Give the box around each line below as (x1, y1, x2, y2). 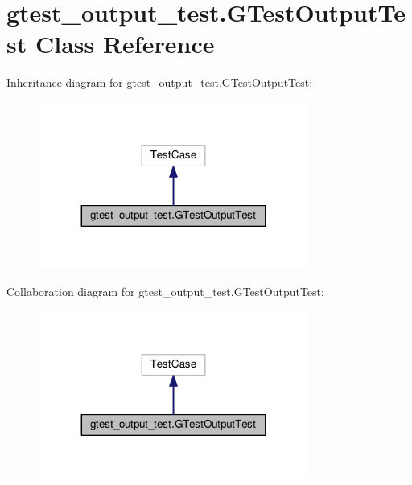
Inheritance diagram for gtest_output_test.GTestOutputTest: (6, 74, 313, 91)
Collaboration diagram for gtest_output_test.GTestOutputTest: (6, 283, 324, 300)
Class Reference (35, 27, 215, 60)
